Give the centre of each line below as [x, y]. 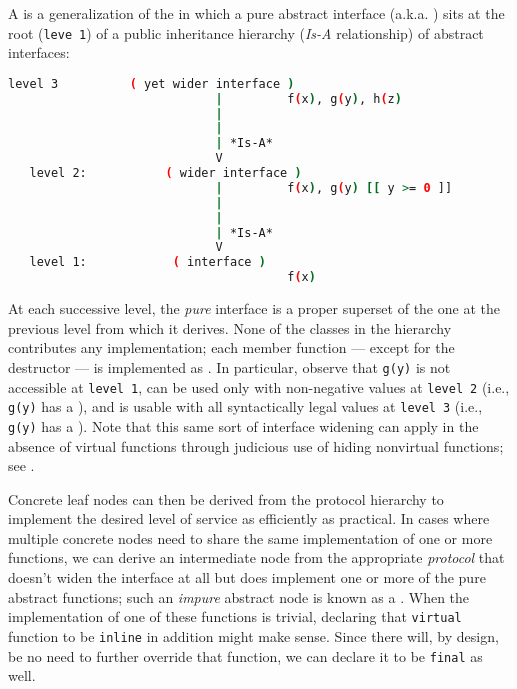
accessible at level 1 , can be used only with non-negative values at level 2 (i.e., [259, 386]
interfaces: [39, 52]
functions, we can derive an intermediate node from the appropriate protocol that [256, 557]
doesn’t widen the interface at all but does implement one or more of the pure [247, 577]
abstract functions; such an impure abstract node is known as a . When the [239, 596]
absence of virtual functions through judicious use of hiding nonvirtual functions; [256, 445]
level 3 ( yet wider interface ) [151, 83]
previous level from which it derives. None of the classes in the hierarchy [230, 327]
